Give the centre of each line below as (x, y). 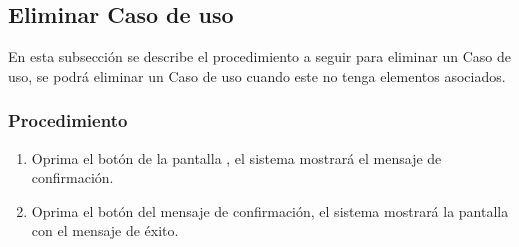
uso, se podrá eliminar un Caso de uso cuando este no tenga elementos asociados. (257, 75)
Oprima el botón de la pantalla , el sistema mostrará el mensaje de (236, 157)
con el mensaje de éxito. (105, 230)
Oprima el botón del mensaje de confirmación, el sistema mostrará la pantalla (270, 210)
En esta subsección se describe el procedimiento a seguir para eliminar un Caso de (259, 56)
